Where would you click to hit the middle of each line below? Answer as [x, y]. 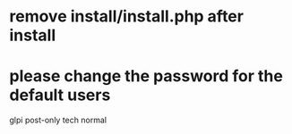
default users [60, 95]
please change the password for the [146, 76]
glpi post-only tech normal [58, 120]
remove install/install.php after [127, 17]
